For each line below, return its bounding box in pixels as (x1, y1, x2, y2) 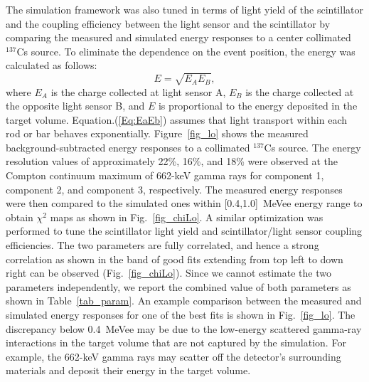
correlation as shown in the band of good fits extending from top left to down (6, 251, 343, 266)
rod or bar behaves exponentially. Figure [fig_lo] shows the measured (6, 126, 309, 141)
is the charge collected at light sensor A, (50, 84, 226, 99)
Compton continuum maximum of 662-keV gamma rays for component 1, (6, 168, 324, 183)
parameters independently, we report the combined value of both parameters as (6, 279, 351, 294)
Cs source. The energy (264, 139, 361, 154)
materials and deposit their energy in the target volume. (6, 363, 251, 378)
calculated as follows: (6, 58, 97, 73)
